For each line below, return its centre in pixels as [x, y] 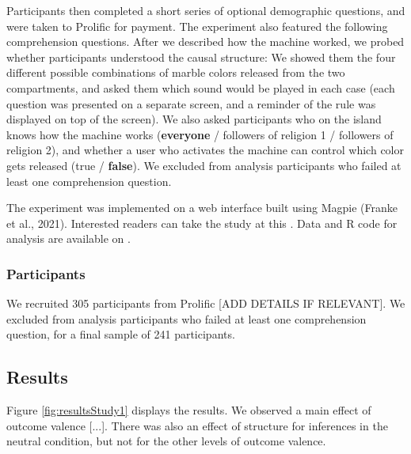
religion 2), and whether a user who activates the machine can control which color [205, 150]
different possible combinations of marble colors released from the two [176, 72]
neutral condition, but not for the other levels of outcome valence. [166, 441]
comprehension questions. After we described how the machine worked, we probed [205, 42]
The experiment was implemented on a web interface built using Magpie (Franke [202, 208]
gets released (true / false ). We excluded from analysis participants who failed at [204, 165]
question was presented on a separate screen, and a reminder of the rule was [191, 103]
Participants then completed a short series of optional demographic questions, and [206, 10]
